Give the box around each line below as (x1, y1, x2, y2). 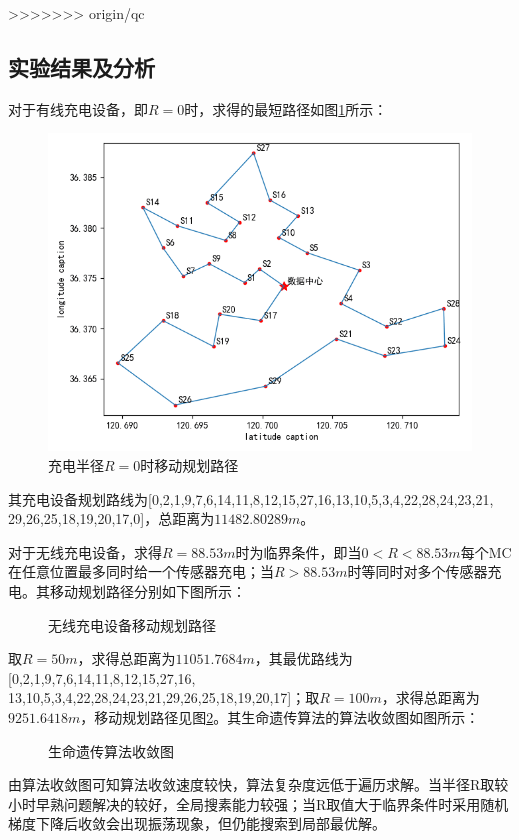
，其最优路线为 (254, 648, 353, 669)
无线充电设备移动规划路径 (48, 614, 216, 635)
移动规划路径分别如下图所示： (49, 580, 246, 601)
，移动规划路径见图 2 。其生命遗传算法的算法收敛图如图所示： (80, 706, 480, 727)
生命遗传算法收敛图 (48, 740, 174, 761)
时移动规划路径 (140, 454, 239, 475)
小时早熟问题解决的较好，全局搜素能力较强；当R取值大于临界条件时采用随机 (8, 793, 509, 814)
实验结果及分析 (8, 51, 155, 82)
